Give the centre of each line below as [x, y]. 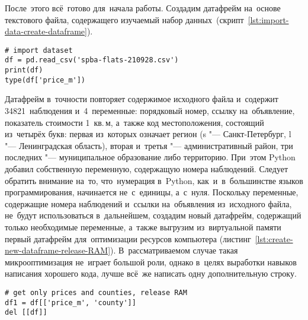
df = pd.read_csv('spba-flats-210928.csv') [92, 60]
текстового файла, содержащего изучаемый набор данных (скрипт [124, 19]
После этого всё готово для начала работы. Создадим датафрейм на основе [143, 8]
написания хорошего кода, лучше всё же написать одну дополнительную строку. [151, 273]
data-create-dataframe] [46, 31]
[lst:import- [268, 19]
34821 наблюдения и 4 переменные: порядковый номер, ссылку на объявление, [150, 110]
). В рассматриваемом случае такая [174, 250]
